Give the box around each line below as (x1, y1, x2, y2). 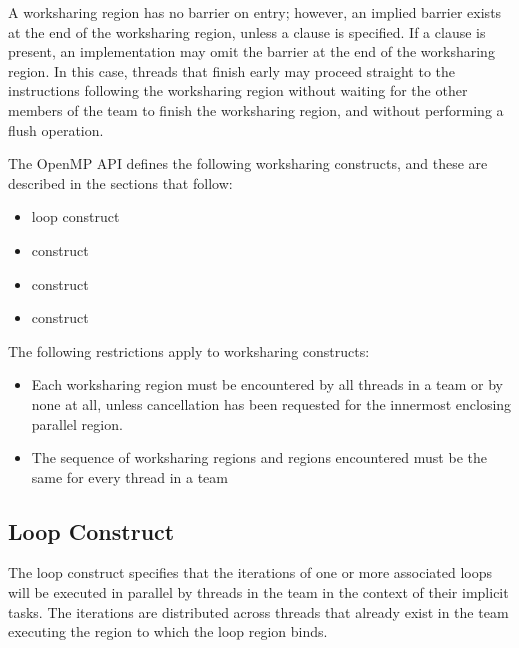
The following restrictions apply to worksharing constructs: (8, 340, 370, 361)
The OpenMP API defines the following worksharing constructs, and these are (8, 153, 488, 174)
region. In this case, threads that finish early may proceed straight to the (8, 60, 456, 81)
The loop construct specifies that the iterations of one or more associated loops (8, 562, 493, 583)
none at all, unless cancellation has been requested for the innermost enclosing (31, 393, 512, 414)
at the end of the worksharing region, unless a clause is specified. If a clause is (8, 21, 486, 42)
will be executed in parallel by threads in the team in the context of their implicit (8, 582, 509, 603)
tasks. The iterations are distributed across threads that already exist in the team (8, 601, 509, 622)
